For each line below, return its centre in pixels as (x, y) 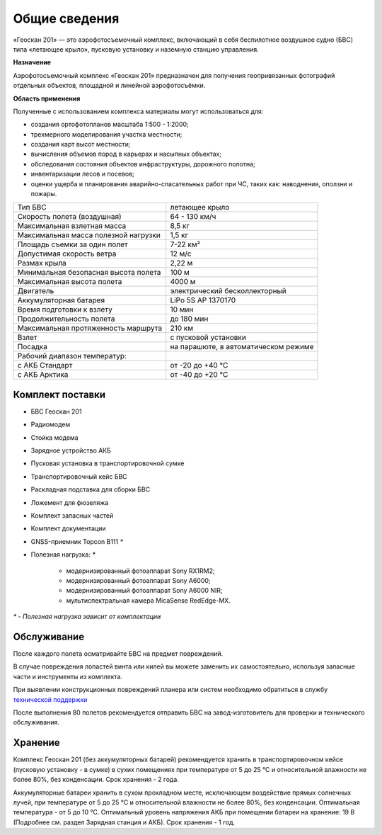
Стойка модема (54, 437)
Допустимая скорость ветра (67, 254)
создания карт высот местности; (81, 144)
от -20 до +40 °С (199, 365)
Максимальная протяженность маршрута (90, 328)
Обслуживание (49, 636)
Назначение (32, 62)
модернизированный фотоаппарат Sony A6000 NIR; (144, 591)
